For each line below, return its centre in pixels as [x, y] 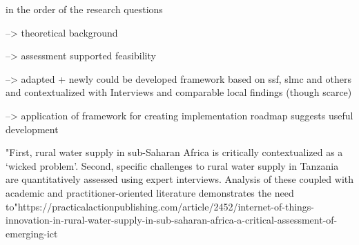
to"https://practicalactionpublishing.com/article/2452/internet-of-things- [160, 206]
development [32, 129]
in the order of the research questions [84, 9]
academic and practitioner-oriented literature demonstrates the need [150, 192]
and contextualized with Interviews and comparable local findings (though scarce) [179, 92]
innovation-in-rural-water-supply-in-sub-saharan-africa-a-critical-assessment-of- [172, 220]
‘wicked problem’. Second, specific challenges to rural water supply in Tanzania [172, 165]
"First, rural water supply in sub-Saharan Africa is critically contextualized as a [174, 152]
